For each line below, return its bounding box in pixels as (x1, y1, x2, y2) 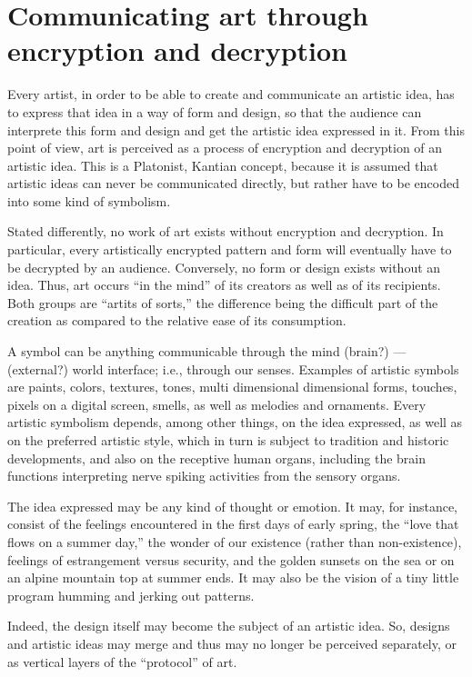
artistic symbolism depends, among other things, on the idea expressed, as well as (7, 413, 463, 432)
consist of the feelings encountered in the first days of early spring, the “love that (7, 514, 459, 533)
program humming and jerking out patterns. (7, 585, 255, 604)
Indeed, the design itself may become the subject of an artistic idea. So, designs (7, 616, 450, 635)
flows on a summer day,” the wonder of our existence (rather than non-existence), (7, 532, 462, 551)
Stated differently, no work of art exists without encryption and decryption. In (7, 222, 444, 241)
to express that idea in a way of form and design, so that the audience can (7, 102, 422, 121)
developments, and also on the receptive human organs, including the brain (7, 448, 427, 467)
